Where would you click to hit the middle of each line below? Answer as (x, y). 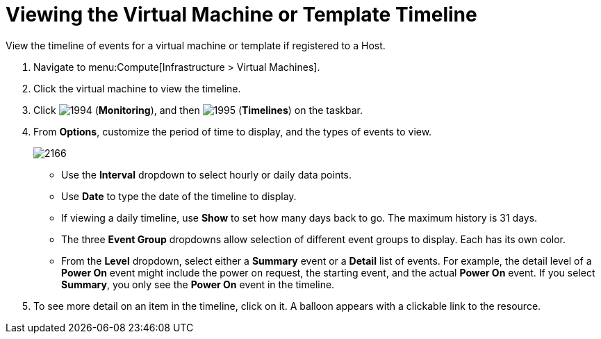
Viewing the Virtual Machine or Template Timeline (241, 15)
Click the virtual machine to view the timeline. (137, 88)
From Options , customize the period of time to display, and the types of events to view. (233, 131)
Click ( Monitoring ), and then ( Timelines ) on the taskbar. (198, 110)
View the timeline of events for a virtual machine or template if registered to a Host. (196, 45)
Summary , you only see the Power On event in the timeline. (198, 284)
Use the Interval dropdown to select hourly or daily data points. (207, 174)
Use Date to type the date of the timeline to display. (179, 196)
